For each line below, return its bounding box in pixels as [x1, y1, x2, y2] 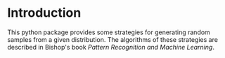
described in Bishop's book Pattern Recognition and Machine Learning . [7, 43, 214, 51]
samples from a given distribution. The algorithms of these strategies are [7, 35, 218, 43]
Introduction [7, 5, 82, 21]
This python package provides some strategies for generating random [7, 28, 211, 36]
